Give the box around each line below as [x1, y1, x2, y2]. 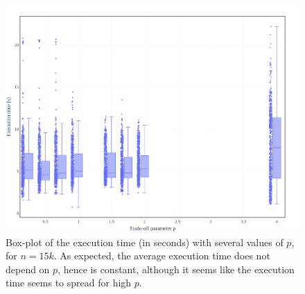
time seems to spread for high [6, 275, 132, 290]
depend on [6, 261, 50, 276]
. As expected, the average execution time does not [53, 248, 270, 263]
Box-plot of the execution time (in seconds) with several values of [6, 234, 284, 249]
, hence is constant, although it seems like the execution [58, 261, 295, 276]
